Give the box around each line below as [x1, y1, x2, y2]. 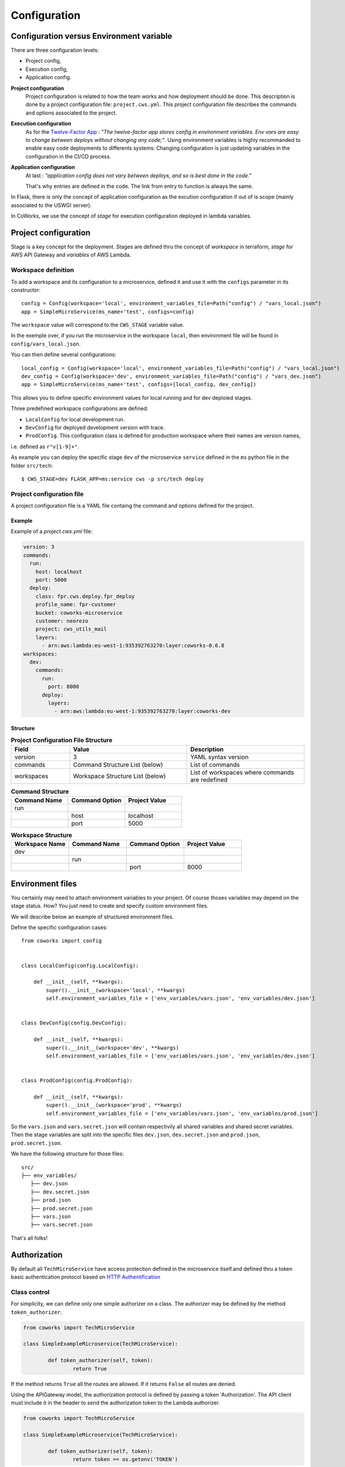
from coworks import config [21, 938, 102, 944]
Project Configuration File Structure [11, 736, 113, 745]
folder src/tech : [11, 462, 53, 469]
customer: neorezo [35, 617, 89, 624]
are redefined [190, 775, 228, 783]
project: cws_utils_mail [35, 626, 107, 633]
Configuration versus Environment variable [11, 31, 172, 41]
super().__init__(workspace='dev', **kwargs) [46, 1045, 179, 1051]
